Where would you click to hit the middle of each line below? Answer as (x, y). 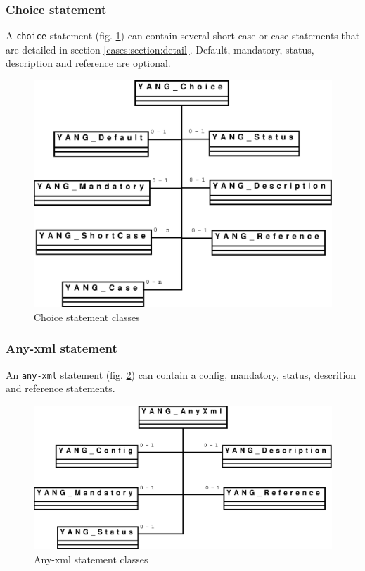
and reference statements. (60, 388)
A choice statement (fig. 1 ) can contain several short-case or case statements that (183, 36)
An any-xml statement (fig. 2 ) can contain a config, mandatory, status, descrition (181, 374)
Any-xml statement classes (91, 559)
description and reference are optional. (88, 63)
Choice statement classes (87, 316)
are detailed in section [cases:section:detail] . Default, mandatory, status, (160, 49)
